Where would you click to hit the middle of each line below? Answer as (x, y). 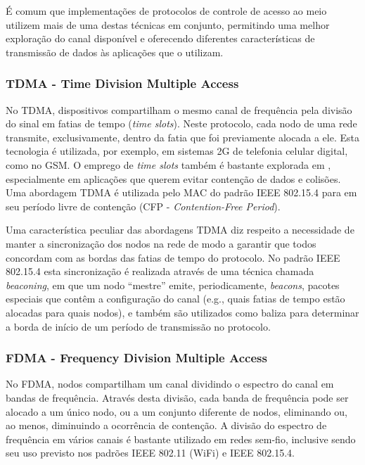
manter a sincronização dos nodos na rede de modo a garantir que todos (161, 243)
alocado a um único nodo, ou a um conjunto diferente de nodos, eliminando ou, (177, 411)
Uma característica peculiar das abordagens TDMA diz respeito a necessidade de (180, 230)
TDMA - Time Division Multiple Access (122, 83)
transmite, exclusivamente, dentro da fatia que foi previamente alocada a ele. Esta (182, 137)
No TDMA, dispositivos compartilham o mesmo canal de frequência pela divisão (179, 109)
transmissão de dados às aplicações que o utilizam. (115, 52)
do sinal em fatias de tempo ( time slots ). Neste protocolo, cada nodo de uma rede (181, 123)
